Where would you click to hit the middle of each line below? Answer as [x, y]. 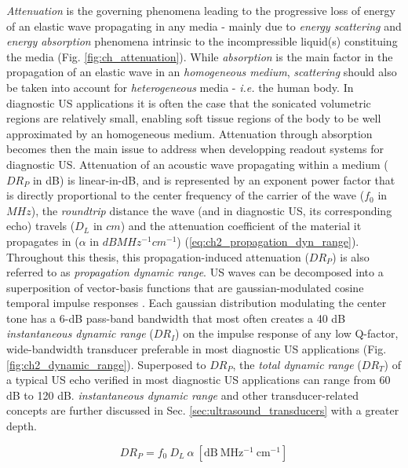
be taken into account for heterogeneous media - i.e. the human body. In [180, 87]
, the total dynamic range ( [297, 364]
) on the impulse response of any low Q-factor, [287, 333]
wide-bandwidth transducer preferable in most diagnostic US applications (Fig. [197, 349]
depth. [22, 426]
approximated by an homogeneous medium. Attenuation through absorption [189, 133]
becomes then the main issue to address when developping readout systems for [195, 149]
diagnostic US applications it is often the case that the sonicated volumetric [189, 102]
